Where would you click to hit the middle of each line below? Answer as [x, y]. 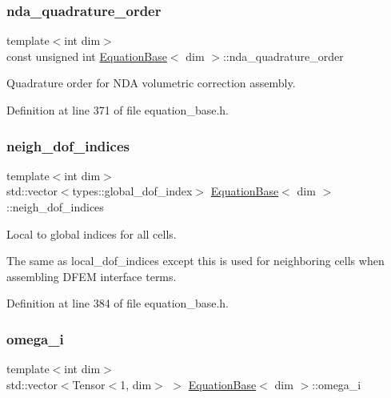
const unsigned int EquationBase [87, 56]
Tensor [89, 384]
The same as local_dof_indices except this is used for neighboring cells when [195, 261]
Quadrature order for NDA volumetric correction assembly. [151, 83]
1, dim [136, 384]
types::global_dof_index [132, 191]
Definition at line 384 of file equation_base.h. [118, 303]
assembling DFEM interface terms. [92, 276]
